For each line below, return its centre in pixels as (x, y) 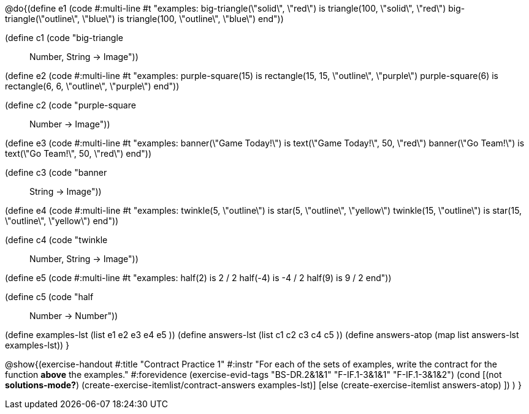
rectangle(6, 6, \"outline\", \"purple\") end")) (92, 86)
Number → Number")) (74, 316)
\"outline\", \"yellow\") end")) (62, 221)
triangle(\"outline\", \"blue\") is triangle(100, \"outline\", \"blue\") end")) (144, 19)
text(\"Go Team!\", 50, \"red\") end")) (78, 153)
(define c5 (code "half (49, 297)
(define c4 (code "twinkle (56, 240)
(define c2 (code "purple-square (70, 105)
